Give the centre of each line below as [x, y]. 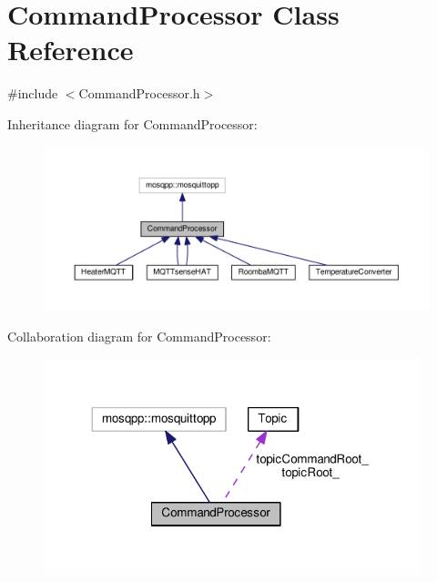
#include [33, 93]
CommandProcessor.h [139, 93]
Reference [71, 50]
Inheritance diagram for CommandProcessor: [132, 123]
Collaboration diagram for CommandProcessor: [139, 337]
